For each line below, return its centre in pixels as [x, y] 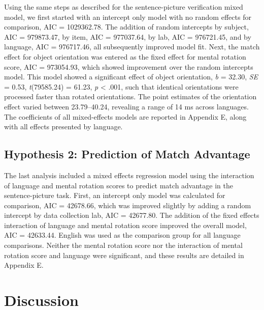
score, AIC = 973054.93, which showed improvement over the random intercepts [129, 66]
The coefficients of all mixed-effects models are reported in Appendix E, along [125, 116]
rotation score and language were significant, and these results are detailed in [124, 255]
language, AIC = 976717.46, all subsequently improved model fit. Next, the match [132, 47]
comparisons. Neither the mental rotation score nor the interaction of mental [123, 245]
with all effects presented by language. [63, 126]
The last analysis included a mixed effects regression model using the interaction [129, 175]
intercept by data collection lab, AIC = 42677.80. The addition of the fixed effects [132, 215]
